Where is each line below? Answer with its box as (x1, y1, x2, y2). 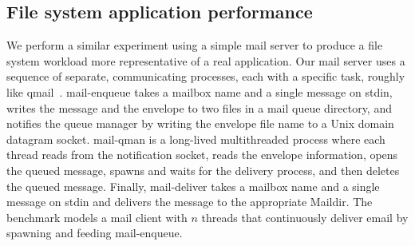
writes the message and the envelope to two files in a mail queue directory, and (6, 99, 392, 116)
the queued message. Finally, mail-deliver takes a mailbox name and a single (6, 177, 380, 194)
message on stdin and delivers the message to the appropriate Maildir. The (6, 193, 373, 210)
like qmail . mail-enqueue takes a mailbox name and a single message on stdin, (6, 83, 393, 100)
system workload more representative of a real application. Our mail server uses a (6, 52, 405, 69)
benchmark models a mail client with (6, 208, 188, 225)
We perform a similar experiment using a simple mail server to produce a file (6, 37, 383, 54)
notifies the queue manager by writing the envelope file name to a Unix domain (6, 115, 394, 132)
